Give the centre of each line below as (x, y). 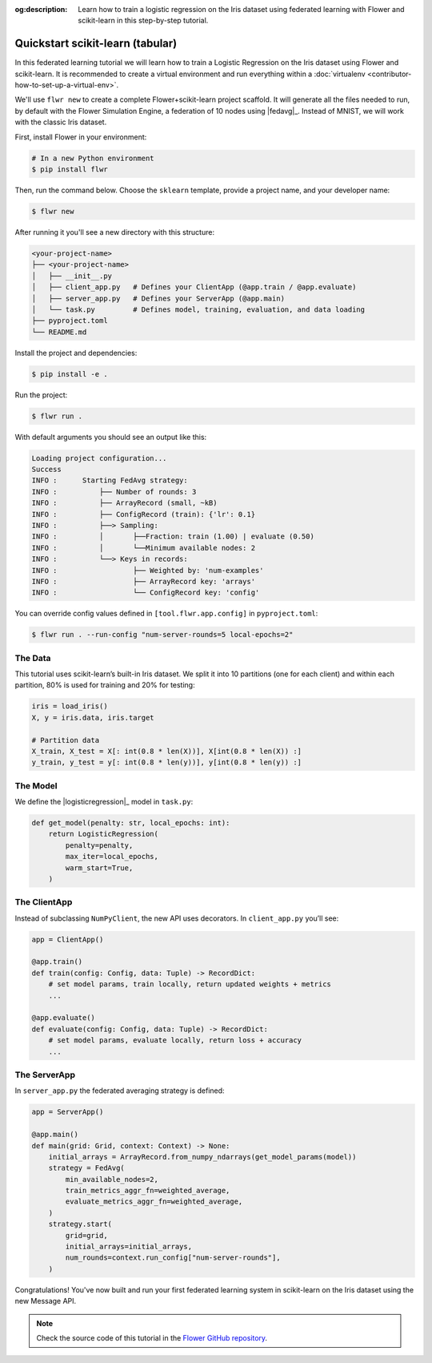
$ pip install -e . (70, 374)
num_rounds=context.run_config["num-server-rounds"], (173, 1258)
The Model (36, 785)
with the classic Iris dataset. (61, 122)
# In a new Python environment (93, 158)
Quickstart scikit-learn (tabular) (96, 44)
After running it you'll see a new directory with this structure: (115, 232)
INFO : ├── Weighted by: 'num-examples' (148, 570)
